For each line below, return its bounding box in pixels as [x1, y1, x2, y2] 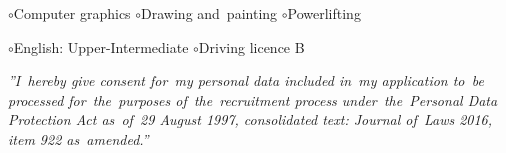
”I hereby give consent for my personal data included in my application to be [8, 70, 484, 91]
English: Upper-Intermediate [13, 36, 189, 57]
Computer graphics [13, 3, 131, 23]
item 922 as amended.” [8, 128, 149, 149]
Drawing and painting [141, 3, 278, 23]
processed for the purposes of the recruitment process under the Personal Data [8, 89, 498, 110]
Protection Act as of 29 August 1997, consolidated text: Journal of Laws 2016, [8, 109, 493, 130]
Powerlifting [287, 3, 361, 23]
